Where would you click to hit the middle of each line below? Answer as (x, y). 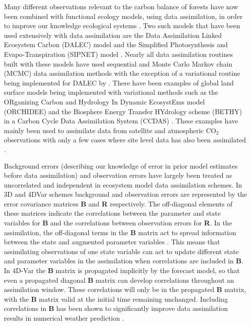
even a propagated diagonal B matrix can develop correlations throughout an (119, 280)
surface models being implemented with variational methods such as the (111, 92)
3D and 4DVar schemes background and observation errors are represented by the (125, 194)
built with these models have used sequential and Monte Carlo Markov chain (118, 63)
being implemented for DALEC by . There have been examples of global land (119, 82)
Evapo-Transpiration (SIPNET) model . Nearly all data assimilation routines (118, 54)
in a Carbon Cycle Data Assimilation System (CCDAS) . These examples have (121, 121)
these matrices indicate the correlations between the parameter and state (112, 213)
